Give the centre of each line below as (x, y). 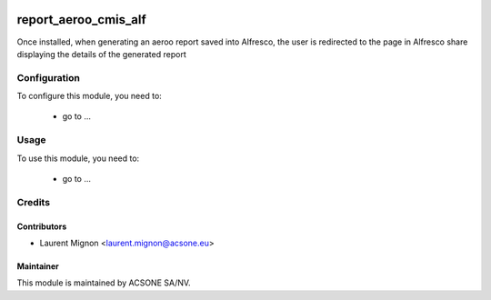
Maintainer (38, 266)
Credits (33, 202)
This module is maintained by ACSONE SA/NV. (104, 283)
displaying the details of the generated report (101, 54)
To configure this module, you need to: (90, 96)
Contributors (42, 226)
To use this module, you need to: (78, 158)
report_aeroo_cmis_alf (82, 20)
